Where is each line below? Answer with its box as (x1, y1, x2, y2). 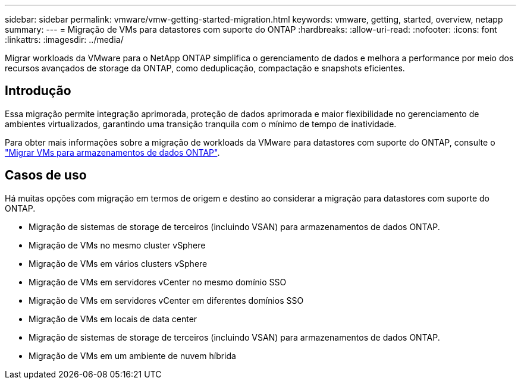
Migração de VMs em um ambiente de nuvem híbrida (29, 350, 236, 361)
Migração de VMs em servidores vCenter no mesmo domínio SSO (29, 276, 287, 287)
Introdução (5, 83, 71, 99)
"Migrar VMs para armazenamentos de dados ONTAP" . (5, 147, 220, 158)
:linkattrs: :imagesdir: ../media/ (5, 34, 124, 45)
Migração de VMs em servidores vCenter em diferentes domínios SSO (29, 295, 304, 306)
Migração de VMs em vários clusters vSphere (29, 258, 208, 269)
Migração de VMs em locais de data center (29, 313, 197, 324)
